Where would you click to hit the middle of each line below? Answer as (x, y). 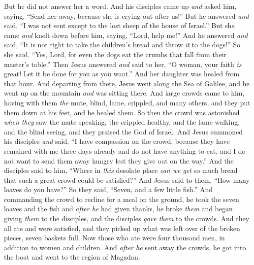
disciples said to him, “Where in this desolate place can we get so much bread (121, 170)
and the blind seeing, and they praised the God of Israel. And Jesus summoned (124, 131)
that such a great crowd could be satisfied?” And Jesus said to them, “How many (127, 180)
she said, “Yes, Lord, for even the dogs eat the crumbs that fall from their (115, 54)
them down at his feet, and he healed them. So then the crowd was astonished (122, 112)
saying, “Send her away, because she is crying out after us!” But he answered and (127, 16)
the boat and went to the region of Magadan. (72, 257)
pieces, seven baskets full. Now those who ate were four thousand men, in (114, 238)
